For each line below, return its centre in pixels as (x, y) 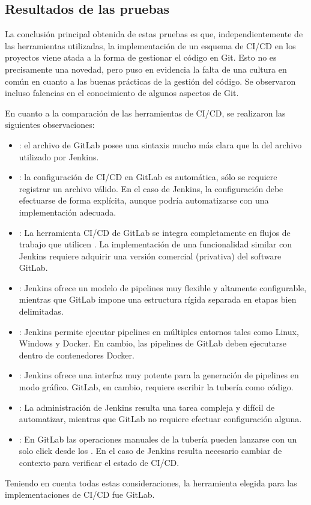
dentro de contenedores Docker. (77, 355)
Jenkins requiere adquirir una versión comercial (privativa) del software (150, 256)
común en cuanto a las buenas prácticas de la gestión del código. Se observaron (150, 81)
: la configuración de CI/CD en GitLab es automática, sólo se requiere (148, 177)
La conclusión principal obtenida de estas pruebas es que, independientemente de (154, 34)
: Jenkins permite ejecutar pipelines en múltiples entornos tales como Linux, (159, 331)
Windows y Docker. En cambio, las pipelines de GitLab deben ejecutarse (152, 343)
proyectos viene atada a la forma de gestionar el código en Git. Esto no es (141, 57)
